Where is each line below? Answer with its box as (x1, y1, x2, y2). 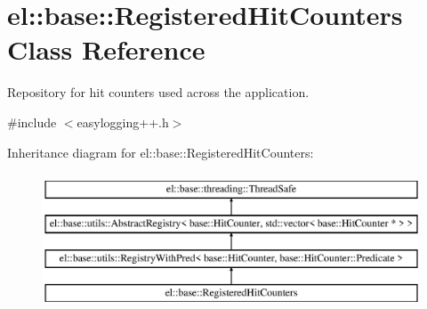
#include (7, 112, 57, 131)
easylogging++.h (77, 112, 169, 131)
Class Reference (7, 31, 205, 68)
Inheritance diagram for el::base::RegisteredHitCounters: (7, 142, 314, 161)
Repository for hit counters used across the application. (7, 83, 310, 102)
